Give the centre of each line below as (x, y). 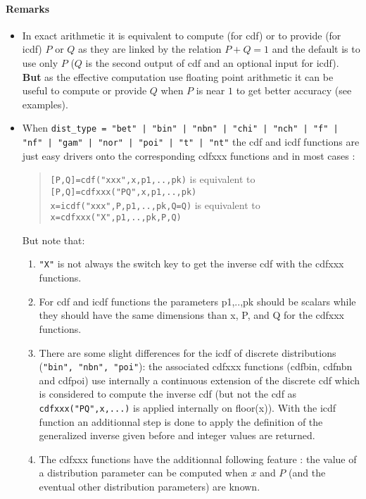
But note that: (53, 240)
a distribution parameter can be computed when (143, 473)
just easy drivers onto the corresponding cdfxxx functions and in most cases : (189, 155)
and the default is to (316, 49)
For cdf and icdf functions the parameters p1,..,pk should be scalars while (197, 301)
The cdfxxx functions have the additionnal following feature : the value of (198, 459)
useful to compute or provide (84, 90)
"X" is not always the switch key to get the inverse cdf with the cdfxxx (191, 264)
